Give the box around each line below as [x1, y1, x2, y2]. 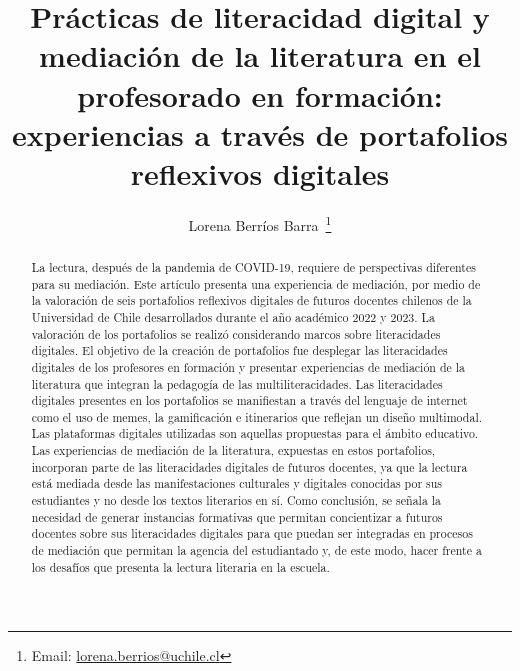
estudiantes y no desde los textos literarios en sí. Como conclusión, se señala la [31, 492, 442, 509]
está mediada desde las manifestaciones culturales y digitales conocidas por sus [31, 475, 443, 492]
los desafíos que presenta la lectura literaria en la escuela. [31, 558, 330, 575]
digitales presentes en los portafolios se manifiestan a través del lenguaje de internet [31, 392, 468, 409]
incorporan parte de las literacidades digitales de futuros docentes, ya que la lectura [31, 458, 468, 475]
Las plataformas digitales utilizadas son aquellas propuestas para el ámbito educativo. [31, 425, 479, 442]
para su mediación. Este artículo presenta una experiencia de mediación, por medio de [31, 275, 481, 292]
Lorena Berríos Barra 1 [188, 211, 332, 235]
